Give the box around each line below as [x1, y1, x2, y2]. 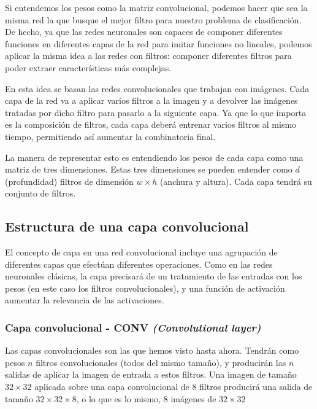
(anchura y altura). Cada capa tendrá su [159, 174, 312, 187]
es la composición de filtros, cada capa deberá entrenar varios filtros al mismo [5, 118, 297, 131]
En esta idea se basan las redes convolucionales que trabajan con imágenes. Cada [5, 82, 310, 95]
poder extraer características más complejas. [5, 61, 172, 74]
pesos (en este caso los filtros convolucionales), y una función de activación [5, 281, 285, 294]
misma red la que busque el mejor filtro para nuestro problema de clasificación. [5, 13, 302, 26]
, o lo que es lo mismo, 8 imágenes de [76, 392, 216, 405]
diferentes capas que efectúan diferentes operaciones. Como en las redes [5, 257, 273, 270]
